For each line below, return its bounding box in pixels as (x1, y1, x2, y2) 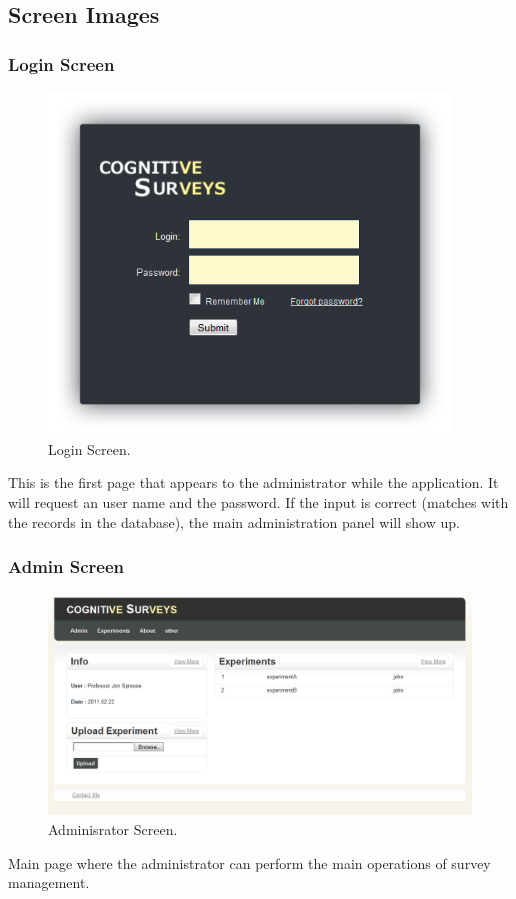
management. (8, 872, 90, 893)
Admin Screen (8, 554, 125, 579)
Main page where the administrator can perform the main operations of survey (8, 852, 491, 873)
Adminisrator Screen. (48, 819, 178, 840)
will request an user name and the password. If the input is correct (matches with (8, 491, 509, 512)
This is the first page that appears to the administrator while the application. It (8, 472, 499, 493)
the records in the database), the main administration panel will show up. (8, 511, 460, 532)
